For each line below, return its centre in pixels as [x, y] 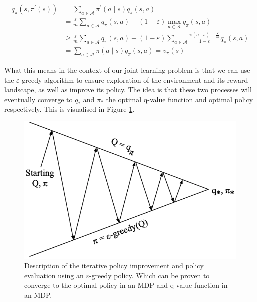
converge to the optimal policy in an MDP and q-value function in [126, 285]
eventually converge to [38, 99]
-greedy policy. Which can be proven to [149, 275]
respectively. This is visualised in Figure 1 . [69, 109]
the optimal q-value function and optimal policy [180, 99]
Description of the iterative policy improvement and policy [114, 266]
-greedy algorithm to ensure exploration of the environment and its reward [134, 79]
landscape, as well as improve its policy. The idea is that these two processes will [128, 89]
